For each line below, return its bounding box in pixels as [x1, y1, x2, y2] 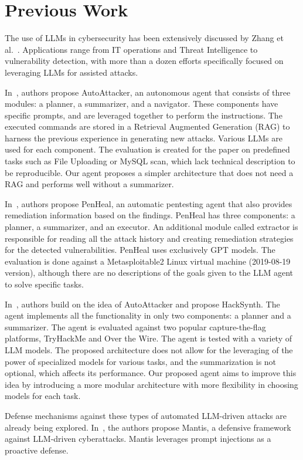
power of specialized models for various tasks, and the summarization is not [5, 355, 277, 367]
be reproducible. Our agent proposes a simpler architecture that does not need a [5, 166, 294, 178]
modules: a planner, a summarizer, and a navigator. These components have [5, 97, 278, 110]
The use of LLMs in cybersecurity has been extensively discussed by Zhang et [5, 32, 284, 44]
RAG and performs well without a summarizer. [5, 178, 174, 190]
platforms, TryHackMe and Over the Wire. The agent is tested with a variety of [5, 332, 292, 344]
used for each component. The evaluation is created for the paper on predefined [5, 143, 290, 155]
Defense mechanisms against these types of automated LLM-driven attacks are [5, 409, 287, 421]
